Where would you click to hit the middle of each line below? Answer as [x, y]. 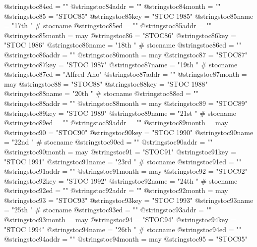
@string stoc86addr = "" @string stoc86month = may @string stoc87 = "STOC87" [126, 54]
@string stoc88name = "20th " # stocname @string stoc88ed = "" [101, 93]
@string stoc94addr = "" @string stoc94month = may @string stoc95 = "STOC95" [126, 239]
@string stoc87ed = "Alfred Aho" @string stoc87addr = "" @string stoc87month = [126, 74]
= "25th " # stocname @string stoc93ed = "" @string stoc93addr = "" [108, 210]
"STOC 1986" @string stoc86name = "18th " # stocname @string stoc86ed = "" [123, 45]
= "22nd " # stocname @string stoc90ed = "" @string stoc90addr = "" [108, 142]
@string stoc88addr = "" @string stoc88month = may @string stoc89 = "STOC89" [126, 103]
